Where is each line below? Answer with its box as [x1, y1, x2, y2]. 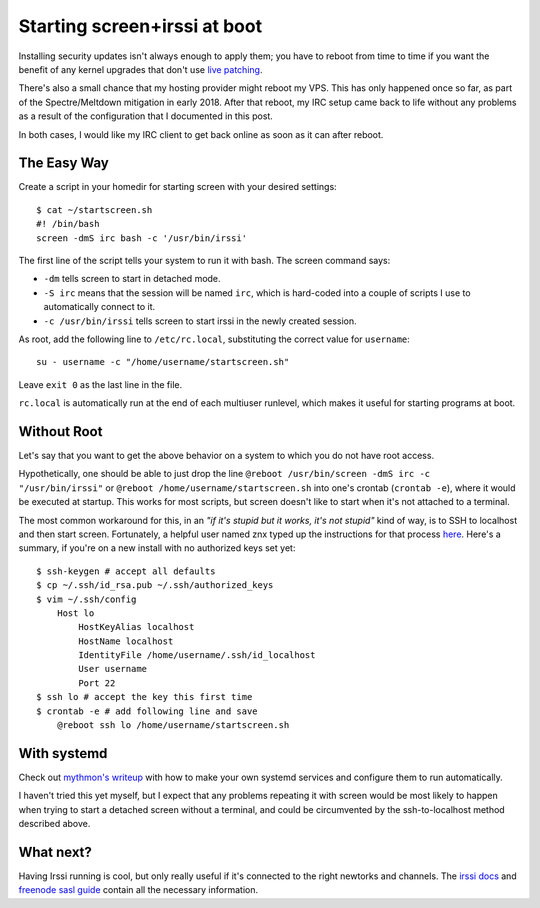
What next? [18, 843, 92, 860]
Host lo [56, 607, 95, 619]
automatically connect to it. [43, 301, 156, 313]
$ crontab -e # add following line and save [36, 705, 259, 717]
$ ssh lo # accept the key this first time [36, 691, 253, 703]
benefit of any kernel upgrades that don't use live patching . [18, 63, 263, 75]
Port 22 [78, 677, 116, 689]
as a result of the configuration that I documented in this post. [18, 110, 274, 122]
